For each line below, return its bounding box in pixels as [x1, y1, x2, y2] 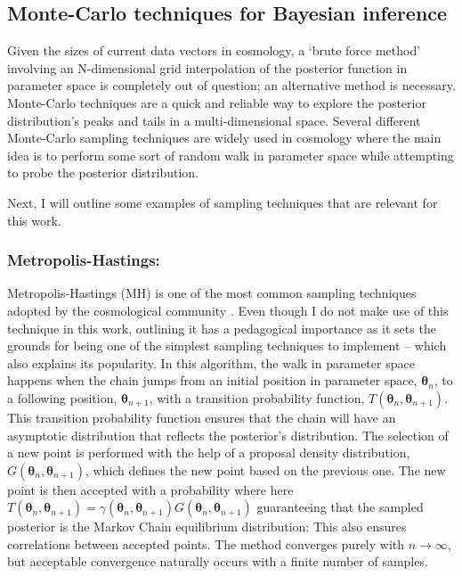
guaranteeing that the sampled [256, 498, 424, 516]
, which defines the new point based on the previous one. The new [85, 460, 446, 479]
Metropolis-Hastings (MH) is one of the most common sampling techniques [7, 284, 417, 302]
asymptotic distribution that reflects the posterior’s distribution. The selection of [7, 425, 449, 444]
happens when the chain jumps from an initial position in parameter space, [7, 371, 417, 390]
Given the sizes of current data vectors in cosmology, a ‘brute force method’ [7, 41, 421, 60]
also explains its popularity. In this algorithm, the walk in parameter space [7, 353, 415, 372]
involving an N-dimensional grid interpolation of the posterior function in [7, 58, 408, 77]
